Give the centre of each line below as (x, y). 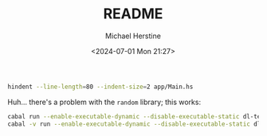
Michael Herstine (133, 36)
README (133, 14)
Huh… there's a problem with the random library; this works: (104, 102)
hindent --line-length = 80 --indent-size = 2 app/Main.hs (100, 87)
